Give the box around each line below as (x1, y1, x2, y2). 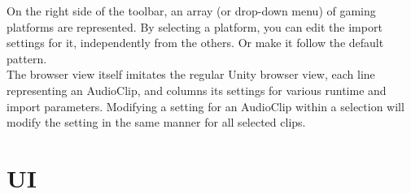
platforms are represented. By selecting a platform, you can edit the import (7, 18, 383, 35)
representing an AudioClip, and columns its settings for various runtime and (7, 81, 387, 98)
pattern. (7, 50, 47, 67)
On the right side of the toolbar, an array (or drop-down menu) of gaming (7, 2, 376, 19)
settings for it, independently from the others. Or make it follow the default (7, 34, 384, 51)
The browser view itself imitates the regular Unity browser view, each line (7, 66, 375, 83)
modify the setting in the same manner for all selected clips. (7, 114, 306, 131)
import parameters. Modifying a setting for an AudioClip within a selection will (7, 97, 404, 114)
